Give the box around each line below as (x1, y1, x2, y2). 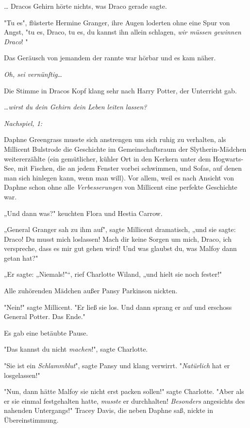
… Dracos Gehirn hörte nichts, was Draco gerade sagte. (4, 1, 167, 11)
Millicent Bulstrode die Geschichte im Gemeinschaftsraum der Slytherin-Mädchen (4, 143, 247, 154)
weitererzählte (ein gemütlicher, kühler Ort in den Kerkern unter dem (4, 153, 211, 163)
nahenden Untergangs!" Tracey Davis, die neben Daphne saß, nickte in (4, 405, 214, 415)
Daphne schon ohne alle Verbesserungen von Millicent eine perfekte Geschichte (4, 182, 237, 192)
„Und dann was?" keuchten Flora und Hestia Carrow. (4, 208, 163, 218)
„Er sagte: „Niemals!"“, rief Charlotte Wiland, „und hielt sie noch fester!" (4, 269, 222, 279)
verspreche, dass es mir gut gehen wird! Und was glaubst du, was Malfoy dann (4, 243, 237, 253)
